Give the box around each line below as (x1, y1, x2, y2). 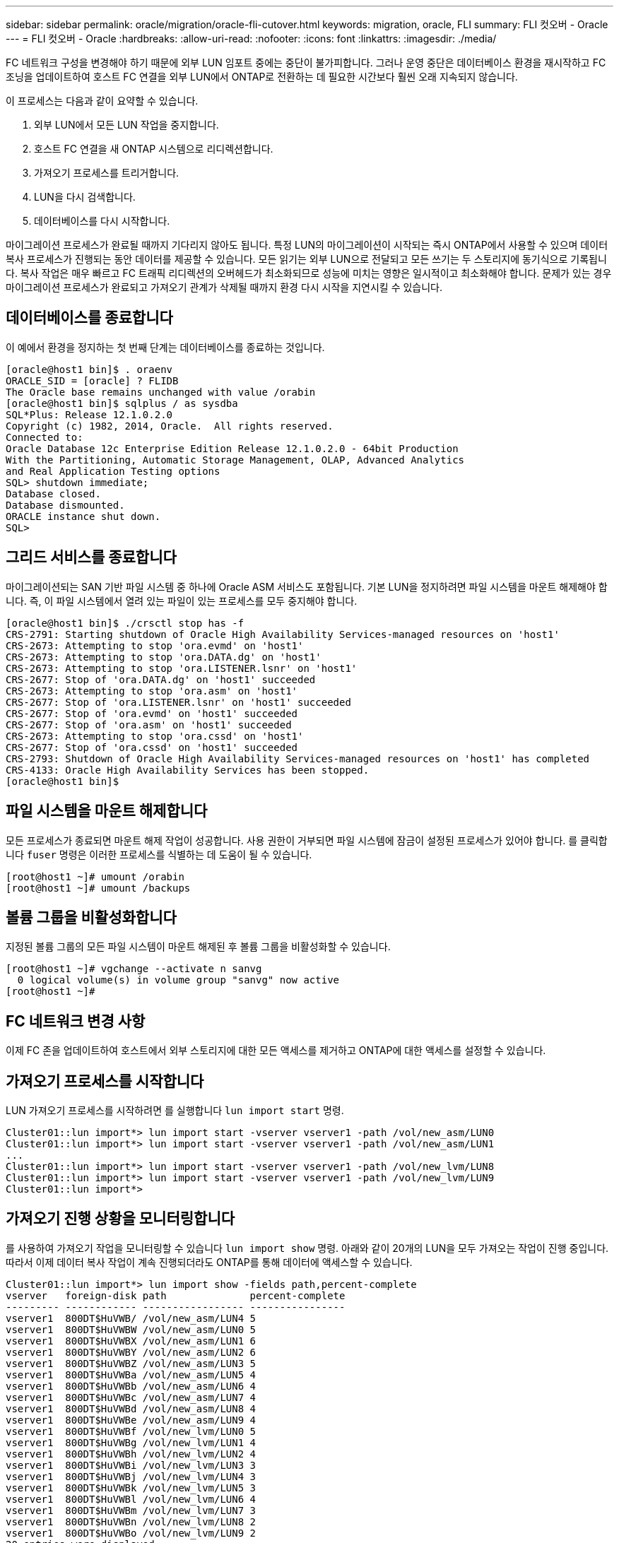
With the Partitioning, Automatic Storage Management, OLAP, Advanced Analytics (6, 454, 465, 466)
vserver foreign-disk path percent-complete (6, 1289, 346, 1301)
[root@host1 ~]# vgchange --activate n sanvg (6, 963, 262, 975)
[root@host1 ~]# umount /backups (6, 882, 191, 894)
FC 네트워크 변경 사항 (6, 1012, 146, 1030)
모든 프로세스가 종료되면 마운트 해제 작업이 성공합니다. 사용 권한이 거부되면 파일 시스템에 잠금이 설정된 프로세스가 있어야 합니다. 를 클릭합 (6, 834, 608, 846)
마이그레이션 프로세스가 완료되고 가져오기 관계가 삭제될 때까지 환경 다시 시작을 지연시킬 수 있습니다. (6, 281, 443, 293)
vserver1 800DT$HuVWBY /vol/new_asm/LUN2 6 (6, 1346, 257, 1358)
